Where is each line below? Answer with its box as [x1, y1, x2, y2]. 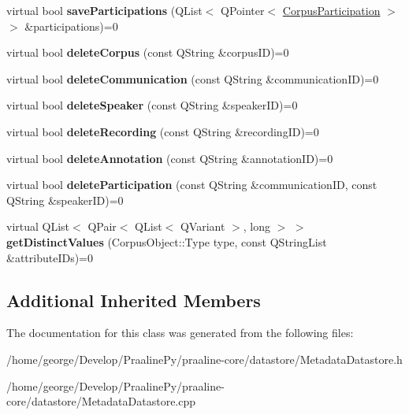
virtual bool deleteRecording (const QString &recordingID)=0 [6, 123, 319, 139]
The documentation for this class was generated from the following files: [6, 324, 354, 341]
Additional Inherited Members [6, 287, 261, 312]
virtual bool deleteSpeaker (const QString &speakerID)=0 [6, 97, 298, 113]
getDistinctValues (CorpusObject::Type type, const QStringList [6, 233, 327, 250]
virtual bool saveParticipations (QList [6, 2, 203, 18]
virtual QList [6, 218, 70, 235]
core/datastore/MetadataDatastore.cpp [6, 393, 196, 409]
